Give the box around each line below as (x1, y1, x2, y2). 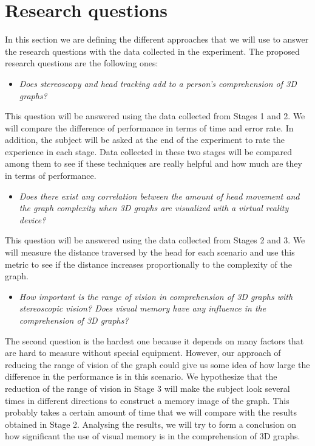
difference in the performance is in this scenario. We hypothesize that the (5, 370, 277, 383)
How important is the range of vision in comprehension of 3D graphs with (19, 290, 293, 302)
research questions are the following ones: (5, 57, 158, 69)
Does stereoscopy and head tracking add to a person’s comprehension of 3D (19, 77, 297, 89)
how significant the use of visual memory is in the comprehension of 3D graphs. (5, 430, 300, 442)
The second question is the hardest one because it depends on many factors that (5, 334, 304, 347)
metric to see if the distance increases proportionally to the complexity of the (5, 257, 292, 270)
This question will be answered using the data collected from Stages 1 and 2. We (5, 110, 305, 122)
